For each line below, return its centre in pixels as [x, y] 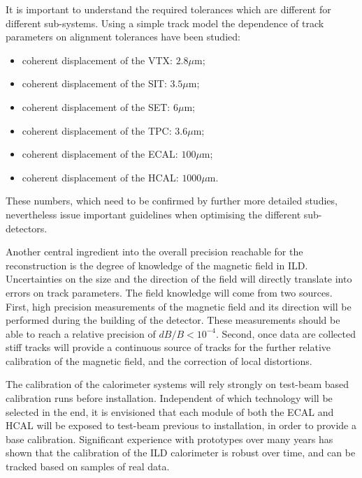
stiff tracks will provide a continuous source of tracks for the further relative [168, 347]
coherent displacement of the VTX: [97, 60]
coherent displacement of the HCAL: [100, 177]
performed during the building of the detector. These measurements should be [173, 320]
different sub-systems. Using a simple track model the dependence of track [165, 23]
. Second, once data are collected [286, 333]
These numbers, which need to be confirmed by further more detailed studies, [172, 201]
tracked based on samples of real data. [88, 466]
